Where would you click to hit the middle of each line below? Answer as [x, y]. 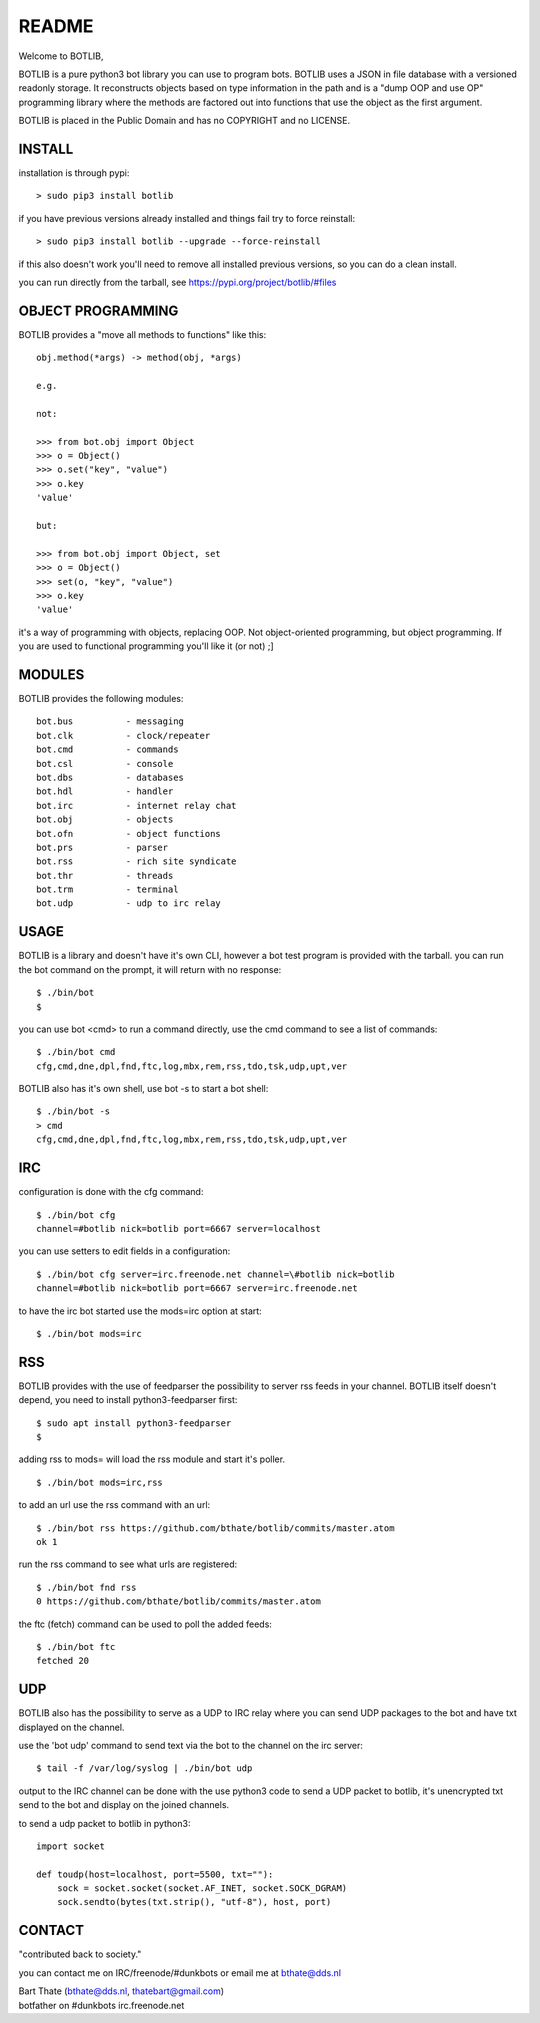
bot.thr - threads [105, 875]
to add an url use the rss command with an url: [114, 1505]
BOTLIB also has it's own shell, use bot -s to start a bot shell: [143, 1089]
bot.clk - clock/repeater [123, 735]
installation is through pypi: [74, 173]
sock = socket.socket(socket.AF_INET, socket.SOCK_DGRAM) [202, 1888]
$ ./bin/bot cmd [76, 1052]
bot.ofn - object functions [129, 833]
